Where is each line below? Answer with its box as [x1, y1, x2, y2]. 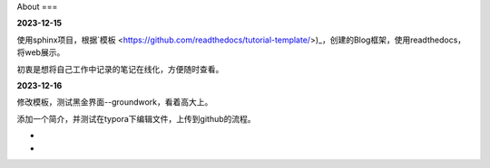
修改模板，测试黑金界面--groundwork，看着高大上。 [16, 97, 213, 107]
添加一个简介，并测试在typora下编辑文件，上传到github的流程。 [16, 113, 256, 124]
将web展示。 [16, 47, 65, 58]
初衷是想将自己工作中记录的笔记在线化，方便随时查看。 [16, 63, 224, 74]
